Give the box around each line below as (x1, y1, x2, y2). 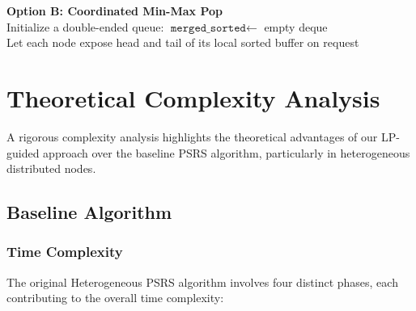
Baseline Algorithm (6, 200, 172, 225)
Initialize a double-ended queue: (6, 18, 164, 35)
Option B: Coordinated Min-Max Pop (6, 2, 223, 19)
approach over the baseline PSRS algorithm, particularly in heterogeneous (43, 144, 410, 161)
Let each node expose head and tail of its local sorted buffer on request (6, 34, 359, 51)
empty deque (264, 18, 328, 35)
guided (6, 144, 40, 161)
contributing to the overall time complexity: (6, 289, 224, 306)
